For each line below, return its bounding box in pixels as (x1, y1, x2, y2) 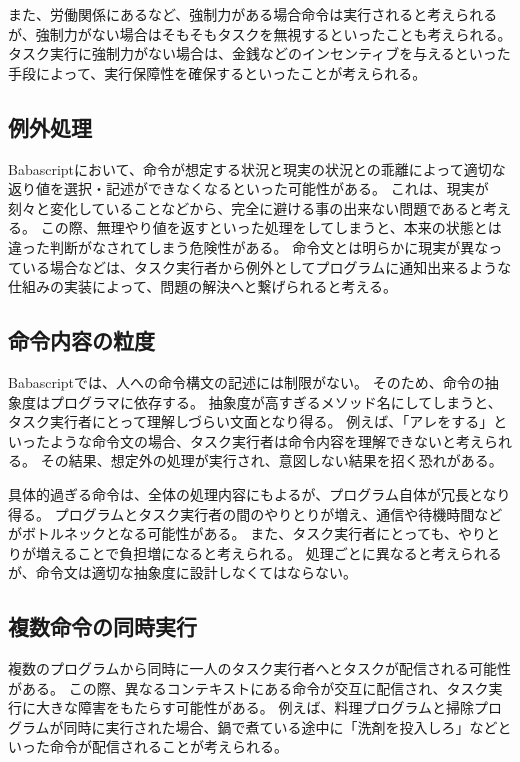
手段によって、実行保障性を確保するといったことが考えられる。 (8, 62, 427, 83)
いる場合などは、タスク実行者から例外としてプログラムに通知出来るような (21, 256, 512, 277)
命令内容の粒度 (8, 325, 155, 356)
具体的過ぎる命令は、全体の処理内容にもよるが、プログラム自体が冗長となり (8, 483, 511, 504)
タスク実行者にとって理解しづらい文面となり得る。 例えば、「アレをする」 (8, 411, 494, 432)
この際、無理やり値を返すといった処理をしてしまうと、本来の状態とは (40, 217, 502, 238)
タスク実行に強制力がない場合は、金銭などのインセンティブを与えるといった (8, 43, 511, 64)
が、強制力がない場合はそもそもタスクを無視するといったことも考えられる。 (8, 23, 512, 44)
